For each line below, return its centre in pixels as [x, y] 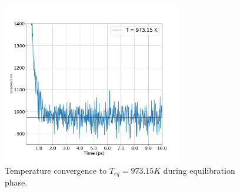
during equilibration [199, 170]
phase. [16, 182]
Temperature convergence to [56, 170]
